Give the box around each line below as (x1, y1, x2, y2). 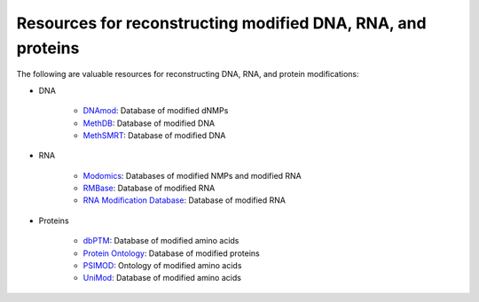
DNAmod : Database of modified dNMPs (82, 105, 229, 116)
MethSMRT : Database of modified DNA (82, 129, 226, 141)
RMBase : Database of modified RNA (82, 182, 216, 194)
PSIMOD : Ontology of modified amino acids (82, 260, 242, 271)
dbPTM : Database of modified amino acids (82, 236, 239, 246)
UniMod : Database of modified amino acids (82, 273, 241, 283)
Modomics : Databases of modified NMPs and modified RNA (82, 170, 302, 181)
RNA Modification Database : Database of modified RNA (82, 195, 287, 205)
